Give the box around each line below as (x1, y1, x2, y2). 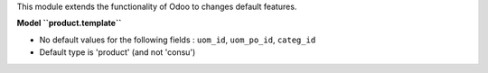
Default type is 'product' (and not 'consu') (39, 47, 196, 58)
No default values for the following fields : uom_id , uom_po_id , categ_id (39, 34, 316, 45)
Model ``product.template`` (16, 18, 122, 29)
